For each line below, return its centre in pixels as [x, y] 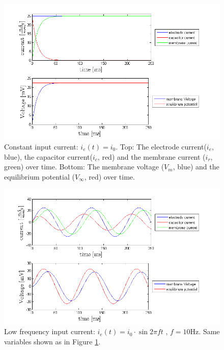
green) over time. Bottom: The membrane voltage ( [84, 167]
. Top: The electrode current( [161, 146]
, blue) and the [196, 167]
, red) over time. [109, 176]
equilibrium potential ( [39, 176]
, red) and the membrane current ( [151, 156]
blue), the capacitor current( [48, 156]
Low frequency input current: [50, 331]
